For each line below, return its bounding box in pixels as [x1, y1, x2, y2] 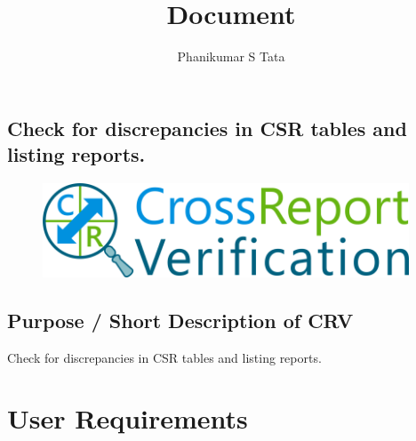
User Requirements [7, 400, 248, 437]
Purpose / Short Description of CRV [7, 306, 354, 333]
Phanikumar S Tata [177, 47, 285, 66]
